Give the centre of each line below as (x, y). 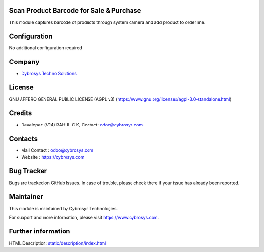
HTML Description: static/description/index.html (57, 243)
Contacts (23, 138)
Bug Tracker (28, 171)
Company (24, 62)
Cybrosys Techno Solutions (49, 74)
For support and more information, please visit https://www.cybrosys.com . (84, 217)
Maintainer (26, 197)
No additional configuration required (46, 48)
